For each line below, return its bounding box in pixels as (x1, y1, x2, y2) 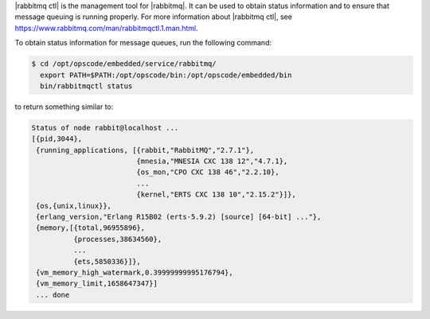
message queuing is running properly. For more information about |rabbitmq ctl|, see (14, 12, 292, 21)
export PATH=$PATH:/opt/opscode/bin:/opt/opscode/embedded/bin (40, 70, 292, 80)
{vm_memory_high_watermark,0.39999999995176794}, (36, 267, 234, 277)
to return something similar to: (14, 102, 114, 111)
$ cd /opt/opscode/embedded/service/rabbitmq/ (31, 60, 217, 68)
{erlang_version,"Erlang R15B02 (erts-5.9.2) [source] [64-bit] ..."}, (36, 212, 322, 222)
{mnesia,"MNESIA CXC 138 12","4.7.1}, (136, 157, 288, 166)
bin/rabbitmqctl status (40, 81, 133, 91)
